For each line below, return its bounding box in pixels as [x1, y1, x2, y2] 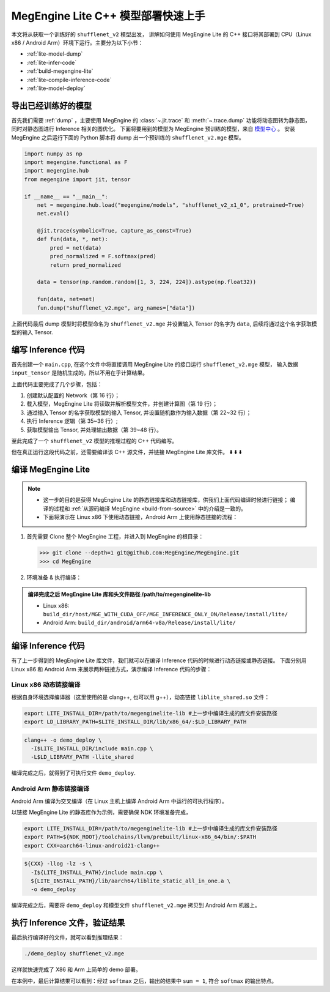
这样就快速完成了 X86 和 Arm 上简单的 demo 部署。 [11, 966, 142, 973]
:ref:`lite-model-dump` [26, 50, 83, 58]
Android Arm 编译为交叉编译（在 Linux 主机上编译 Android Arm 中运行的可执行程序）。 [11, 797, 227, 805]
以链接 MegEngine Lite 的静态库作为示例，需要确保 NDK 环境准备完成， [11, 808, 192, 816]
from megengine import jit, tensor [24, 176, 131, 183]
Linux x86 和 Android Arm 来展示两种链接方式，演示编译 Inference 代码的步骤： [11, 665, 212, 673]
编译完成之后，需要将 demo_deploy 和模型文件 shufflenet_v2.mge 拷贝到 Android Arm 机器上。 [11, 901, 260, 909]
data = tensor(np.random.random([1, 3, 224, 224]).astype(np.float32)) [37, 278, 257, 286]
